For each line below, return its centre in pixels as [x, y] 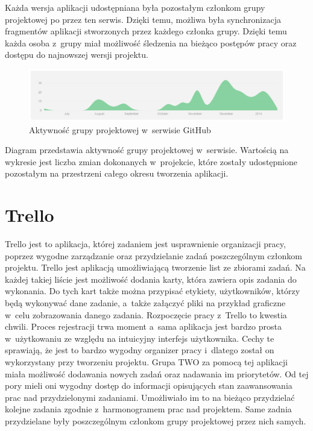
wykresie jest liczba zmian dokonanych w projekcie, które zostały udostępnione [151, 161]
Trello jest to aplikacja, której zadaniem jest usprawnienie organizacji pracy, [145, 244]
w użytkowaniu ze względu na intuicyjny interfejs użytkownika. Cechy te [140, 338]
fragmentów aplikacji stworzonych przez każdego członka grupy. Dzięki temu [146, 31]
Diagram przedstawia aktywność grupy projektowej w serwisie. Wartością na [147, 150]
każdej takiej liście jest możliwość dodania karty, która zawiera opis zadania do [151, 279]
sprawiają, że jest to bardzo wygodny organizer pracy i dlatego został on [140, 350]
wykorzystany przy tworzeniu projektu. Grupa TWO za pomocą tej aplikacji [147, 361]
